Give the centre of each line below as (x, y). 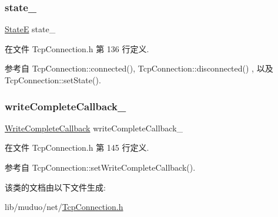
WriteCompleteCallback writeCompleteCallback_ (94, 128)
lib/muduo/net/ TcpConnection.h (64, 207)
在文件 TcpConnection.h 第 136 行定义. (77, 48)
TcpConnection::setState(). (53, 80)
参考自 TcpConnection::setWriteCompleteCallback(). (100, 167)
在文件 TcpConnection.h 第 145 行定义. (77, 148)
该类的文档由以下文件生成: (55, 187)
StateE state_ (30, 29)
